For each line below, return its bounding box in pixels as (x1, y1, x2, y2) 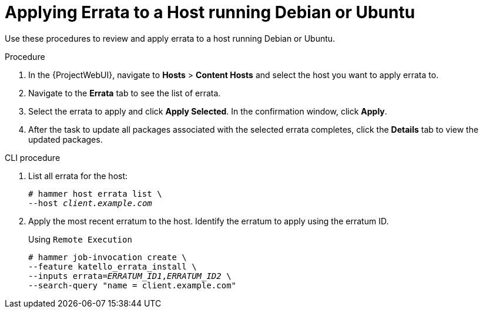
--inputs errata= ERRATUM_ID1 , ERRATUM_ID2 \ (28, 271, 232, 281)
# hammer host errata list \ (28, 189, 162, 198)
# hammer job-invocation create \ (28, 252, 187, 262)
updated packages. (28, 134, 103, 144)
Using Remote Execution (28, 234, 132, 244)
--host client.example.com (28, 198, 152, 208)
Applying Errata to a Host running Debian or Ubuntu (5, 2, 415, 22)
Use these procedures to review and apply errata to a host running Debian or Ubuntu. (5, 33, 336, 43)
